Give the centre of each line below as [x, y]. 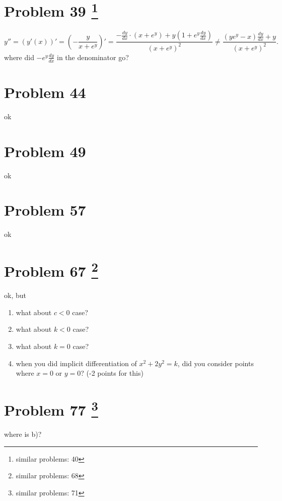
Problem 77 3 [51, 409]
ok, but [15, 295]
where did [19, 57]
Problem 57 [45, 210]
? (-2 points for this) [112, 373]
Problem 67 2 [51, 270]
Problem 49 [45, 151]
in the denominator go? [93, 57]
